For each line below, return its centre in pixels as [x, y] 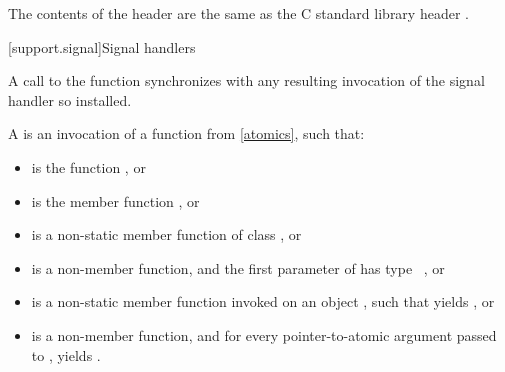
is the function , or [88, 166]
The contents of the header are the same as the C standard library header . [238, 13]
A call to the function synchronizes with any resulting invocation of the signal [246, 80]
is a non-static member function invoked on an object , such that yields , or [263, 301]
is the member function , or [115, 200]
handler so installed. [70, 99]
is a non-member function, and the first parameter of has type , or [238, 267]
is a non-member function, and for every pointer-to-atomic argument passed [264, 334]
